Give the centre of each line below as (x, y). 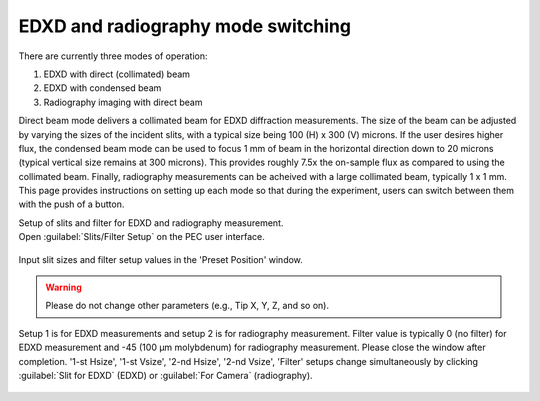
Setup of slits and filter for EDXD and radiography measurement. (151, 222)
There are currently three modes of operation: (113, 56)
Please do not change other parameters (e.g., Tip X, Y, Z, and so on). (187, 306)
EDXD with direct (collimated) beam (116, 74)
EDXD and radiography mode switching (185, 26)
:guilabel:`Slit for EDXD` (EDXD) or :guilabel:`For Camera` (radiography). (166, 375)
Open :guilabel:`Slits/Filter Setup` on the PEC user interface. (141, 237)
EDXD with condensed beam (102, 88)
